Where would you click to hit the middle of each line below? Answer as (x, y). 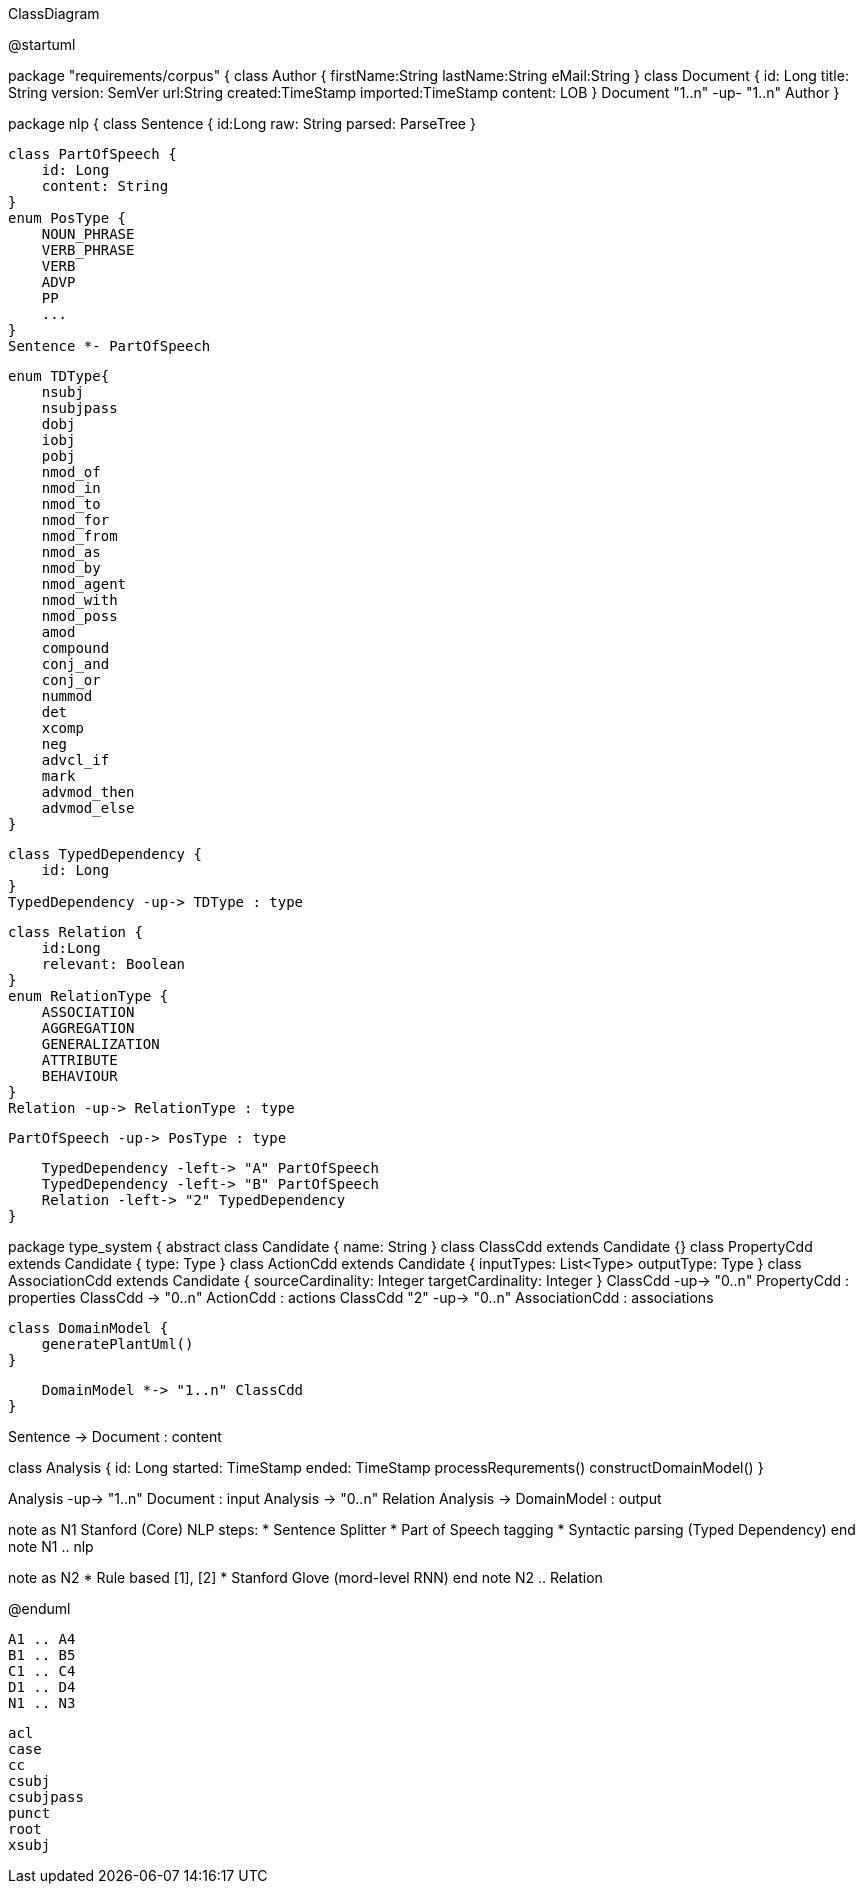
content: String (105, 186)
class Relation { (75, 932)
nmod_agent (84, 584)
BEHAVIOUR (79, 1076)
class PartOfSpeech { (92, 154)
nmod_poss (79, 616)
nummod (67, 696)
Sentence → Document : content (115, 1436)
